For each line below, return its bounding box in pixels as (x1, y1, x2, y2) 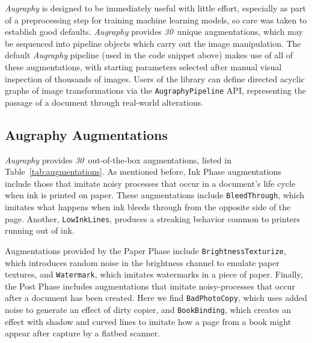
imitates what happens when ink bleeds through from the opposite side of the (5, 201, 291, 213)
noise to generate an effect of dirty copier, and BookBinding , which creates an (5, 303, 292, 316)
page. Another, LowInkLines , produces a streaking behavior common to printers (5, 212, 301, 225)
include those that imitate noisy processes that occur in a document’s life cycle (5, 177, 296, 189)
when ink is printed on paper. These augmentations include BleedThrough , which (5, 189, 305, 201)
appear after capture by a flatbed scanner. (5, 327, 161, 339)
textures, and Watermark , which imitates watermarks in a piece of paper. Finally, (5, 268, 303, 281)
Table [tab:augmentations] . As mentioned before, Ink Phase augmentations (5, 165, 281, 178)
